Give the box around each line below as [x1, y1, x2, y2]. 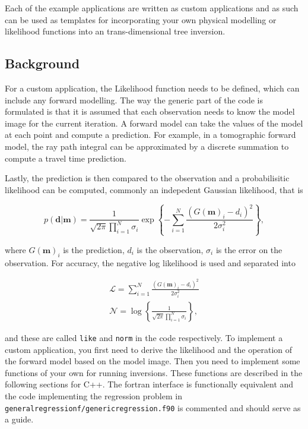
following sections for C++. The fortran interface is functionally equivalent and [5, 378, 294, 390]
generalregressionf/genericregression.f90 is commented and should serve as [5, 401, 301, 414]
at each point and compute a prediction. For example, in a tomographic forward [5, 128, 296, 141]
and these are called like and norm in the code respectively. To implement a [5, 331, 283, 343]
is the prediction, [63, 243, 125, 255]
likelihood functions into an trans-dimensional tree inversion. [5, 25, 226, 37]
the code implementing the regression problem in [5, 389, 182, 402]
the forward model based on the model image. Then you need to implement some [5, 355, 300, 367]
